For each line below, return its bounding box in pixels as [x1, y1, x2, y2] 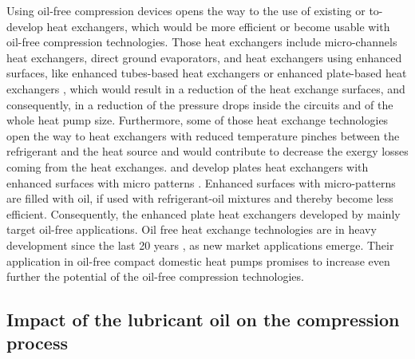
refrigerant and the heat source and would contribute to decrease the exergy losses [6, 143, 409, 160]
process [6, 330, 68, 355]
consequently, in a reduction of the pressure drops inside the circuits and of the [6, 96, 393, 112]
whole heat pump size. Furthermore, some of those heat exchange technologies [6, 112, 389, 128]
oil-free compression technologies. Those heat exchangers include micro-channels [6, 34, 397, 50]
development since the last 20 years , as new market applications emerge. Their [6, 236, 394, 253]
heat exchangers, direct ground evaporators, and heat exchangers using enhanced [6, 49, 402, 65]
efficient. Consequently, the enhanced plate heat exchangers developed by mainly [6, 205, 401, 222]
